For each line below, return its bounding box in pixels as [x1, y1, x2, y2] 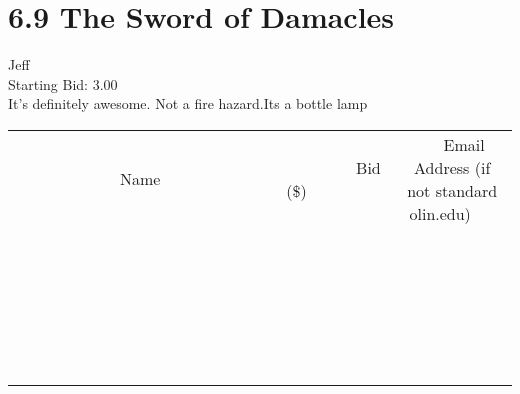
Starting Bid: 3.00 [8, 73, 118, 94]
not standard [407, 178, 498, 202]
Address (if [414, 155, 491, 179]
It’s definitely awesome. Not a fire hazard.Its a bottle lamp [8, 93, 368, 114]
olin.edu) [409, 201, 471, 225]
